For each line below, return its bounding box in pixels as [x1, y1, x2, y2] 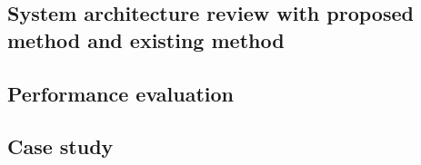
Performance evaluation [7, 79, 235, 107]
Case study [7, 132, 114, 160]
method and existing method [7, 25, 285, 53]
